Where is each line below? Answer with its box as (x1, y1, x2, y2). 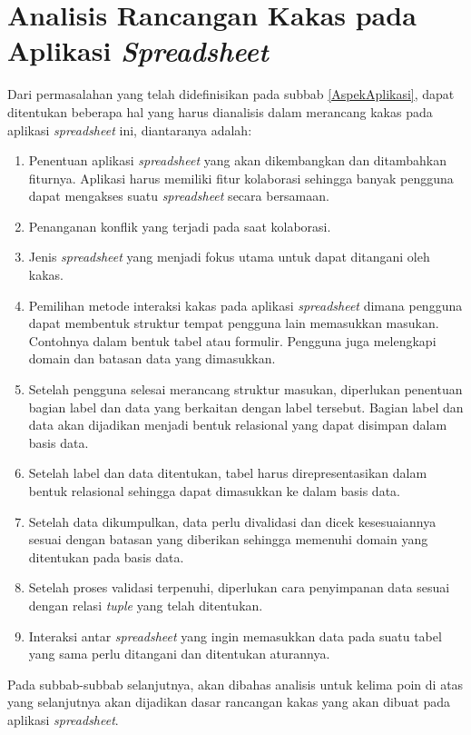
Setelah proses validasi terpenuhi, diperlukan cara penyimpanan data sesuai (28, 578, 450, 597)
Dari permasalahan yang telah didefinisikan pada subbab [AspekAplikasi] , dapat (7, 84, 455, 104)
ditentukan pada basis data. (28, 547, 184, 566)
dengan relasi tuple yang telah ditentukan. (28, 595, 263, 614)
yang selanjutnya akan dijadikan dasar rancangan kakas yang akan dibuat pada (7, 692, 451, 711)
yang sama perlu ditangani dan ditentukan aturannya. (28, 644, 330, 663)
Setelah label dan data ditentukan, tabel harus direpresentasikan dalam (28, 463, 427, 482)
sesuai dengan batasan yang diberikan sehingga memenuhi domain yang (28, 530, 428, 549)
